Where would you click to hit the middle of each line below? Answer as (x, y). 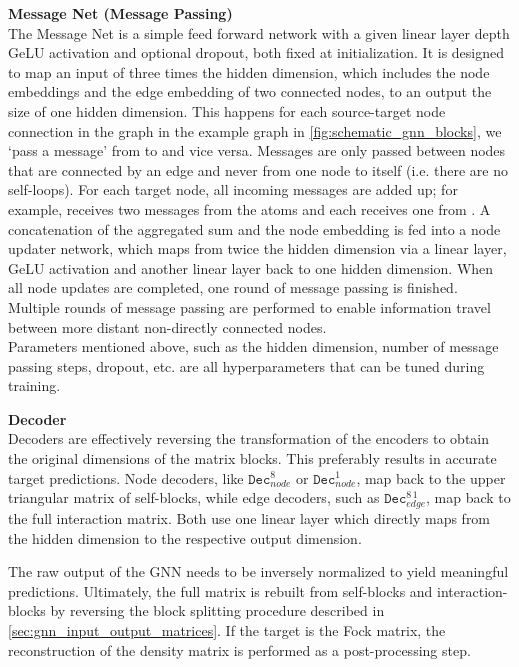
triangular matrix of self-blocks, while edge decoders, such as (194, 497)
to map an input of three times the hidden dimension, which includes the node (249, 71)
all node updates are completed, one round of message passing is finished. (233, 287)
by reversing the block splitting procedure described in (217, 610)
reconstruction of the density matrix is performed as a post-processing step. (239, 649)
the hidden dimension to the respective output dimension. (185, 537)
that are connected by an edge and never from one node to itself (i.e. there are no (258, 169)
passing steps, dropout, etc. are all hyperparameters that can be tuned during (246, 365)
